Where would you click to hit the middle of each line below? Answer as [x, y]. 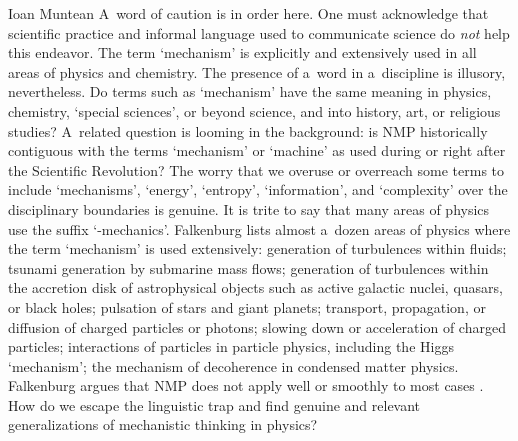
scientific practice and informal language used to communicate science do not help [259, 32]
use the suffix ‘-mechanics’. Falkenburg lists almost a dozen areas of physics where [259, 228]
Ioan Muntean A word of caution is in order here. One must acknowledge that [248, 13]
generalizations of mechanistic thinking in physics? [163, 424]
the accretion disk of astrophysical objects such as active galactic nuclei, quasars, [255, 287]
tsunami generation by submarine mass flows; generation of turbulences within [248, 267]
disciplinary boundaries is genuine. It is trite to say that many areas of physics [249, 208]
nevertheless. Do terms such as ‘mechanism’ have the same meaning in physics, [250, 91]
